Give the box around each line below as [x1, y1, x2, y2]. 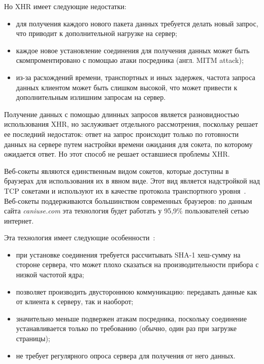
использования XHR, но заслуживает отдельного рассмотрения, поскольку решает [4, 119, 258, 129]
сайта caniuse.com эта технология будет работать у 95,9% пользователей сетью [4, 205, 249, 216]
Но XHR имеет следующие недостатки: [4, 1, 126, 11]
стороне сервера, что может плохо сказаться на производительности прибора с [16, 259, 259, 270]
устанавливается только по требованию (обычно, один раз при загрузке [16, 323, 237, 334]
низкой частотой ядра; [16, 269, 84, 280]
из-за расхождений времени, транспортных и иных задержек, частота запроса [16, 71, 255, 82]
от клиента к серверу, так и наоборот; [16, 296, 134, 307]
